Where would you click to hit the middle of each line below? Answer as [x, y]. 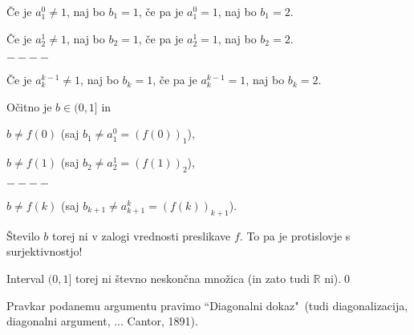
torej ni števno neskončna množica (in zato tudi [193, 278]
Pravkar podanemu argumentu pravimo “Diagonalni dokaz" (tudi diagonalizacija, [207, 305]
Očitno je [29, 106]
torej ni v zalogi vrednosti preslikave [141, 235]
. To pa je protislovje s [295, 235]
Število [23, 235]
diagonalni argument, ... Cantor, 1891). [102, 321]
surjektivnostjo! [45, 251]
